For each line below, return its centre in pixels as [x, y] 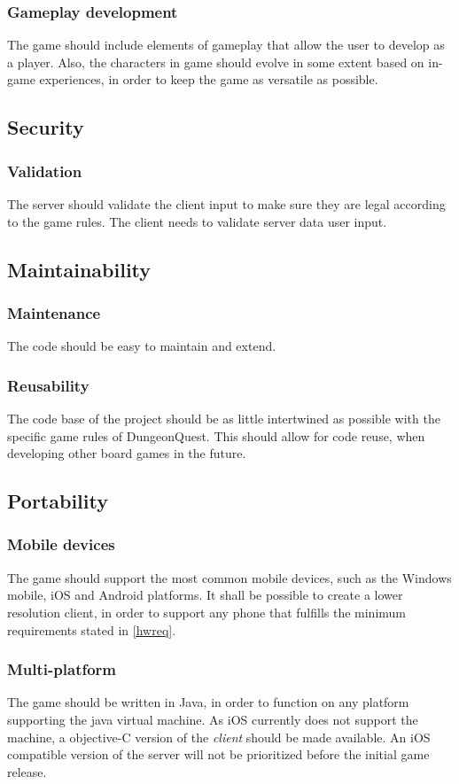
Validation [45, 171]
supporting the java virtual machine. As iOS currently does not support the [213, 719]
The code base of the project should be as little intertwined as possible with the [224, 418]
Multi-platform [62, 669]
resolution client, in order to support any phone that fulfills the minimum [207, 612]
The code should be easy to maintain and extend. [142, 346]
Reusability [48, 385]
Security [46, 127]
